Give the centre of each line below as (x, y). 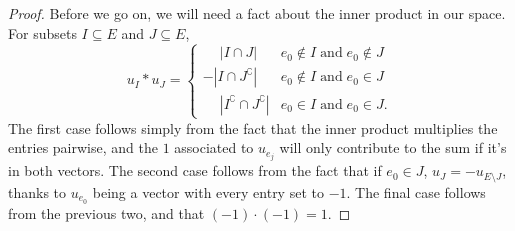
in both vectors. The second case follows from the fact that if (195, 170)
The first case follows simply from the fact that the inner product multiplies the (253, 127)
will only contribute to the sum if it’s (393, 147)
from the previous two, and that (106, 212)
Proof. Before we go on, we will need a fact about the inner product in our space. (257, 13)
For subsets (42, 32)
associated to (214, 147)
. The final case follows (416, 191)
